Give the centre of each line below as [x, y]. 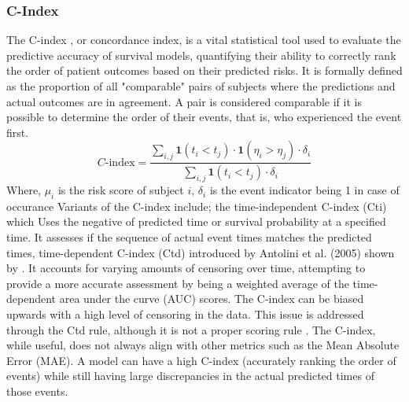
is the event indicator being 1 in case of [304, 190]
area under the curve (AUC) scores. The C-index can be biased [212, 299]
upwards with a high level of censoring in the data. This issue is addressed [185, 314]
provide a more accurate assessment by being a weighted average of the [178, 283]
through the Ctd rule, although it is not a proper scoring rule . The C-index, [191, 329]
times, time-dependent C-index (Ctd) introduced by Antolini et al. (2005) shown [201, 252]
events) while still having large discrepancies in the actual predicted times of [190, 376]
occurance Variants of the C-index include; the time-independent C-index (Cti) [197, 206]
